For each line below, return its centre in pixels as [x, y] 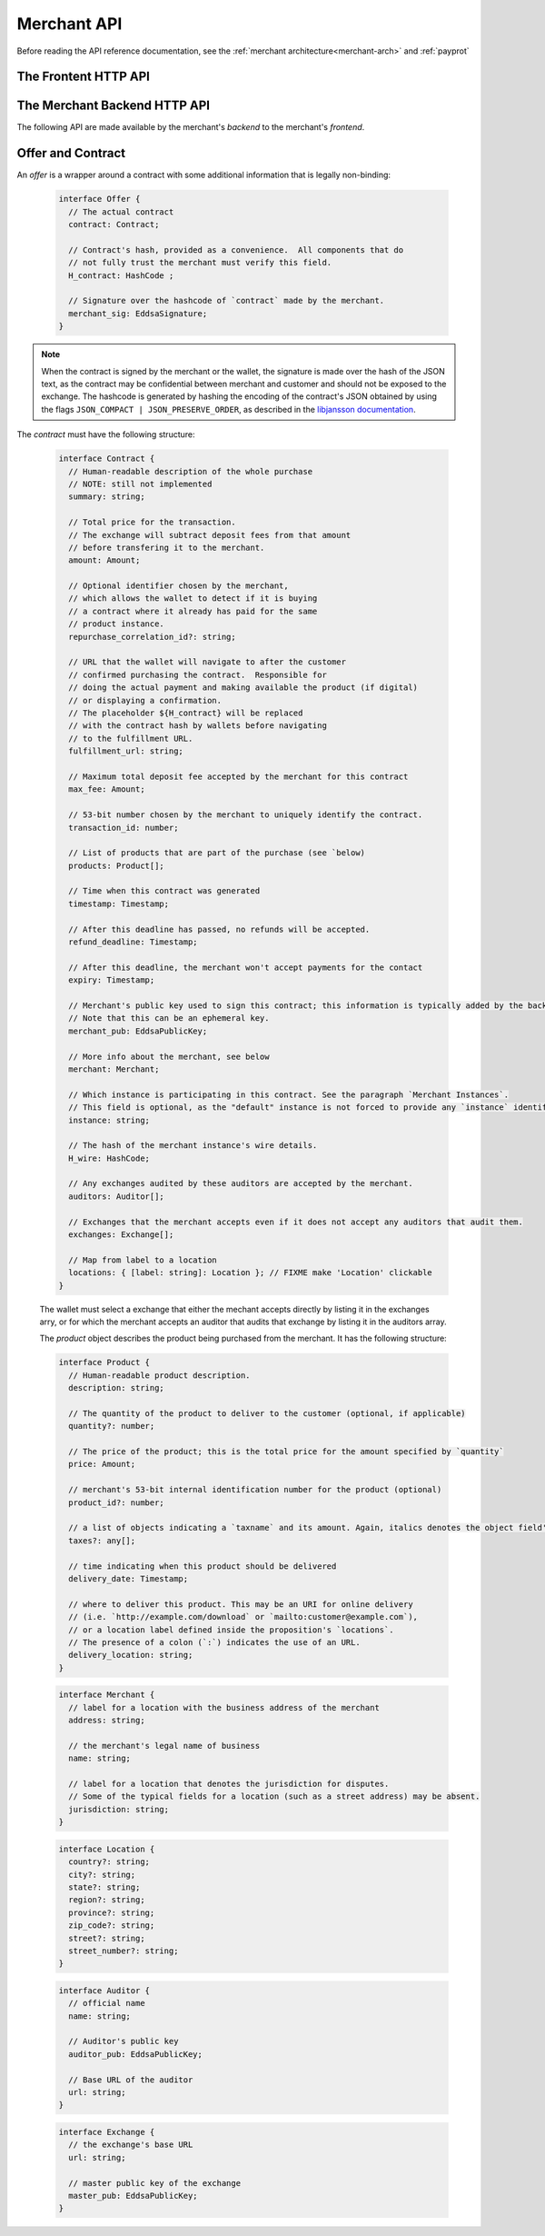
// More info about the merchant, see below [169, 1056]
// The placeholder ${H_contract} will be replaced [186, 713]
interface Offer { [99, 199]
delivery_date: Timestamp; [129, 1578]
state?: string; [104, 1887]
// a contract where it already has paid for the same [193, 611]
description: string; [117, 1388]
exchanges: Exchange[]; [121, 1235]
